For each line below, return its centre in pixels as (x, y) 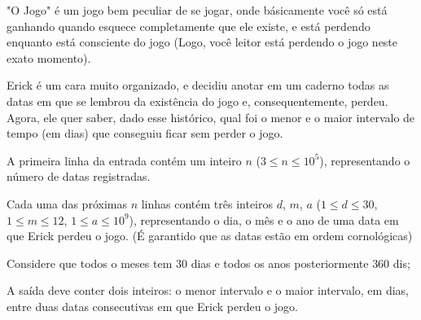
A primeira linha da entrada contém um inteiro (124, 160)
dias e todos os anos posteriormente (280, 263)
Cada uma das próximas (67, 203)
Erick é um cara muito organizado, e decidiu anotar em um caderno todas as (198, 85)
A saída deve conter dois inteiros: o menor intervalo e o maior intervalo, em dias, (208, 290)
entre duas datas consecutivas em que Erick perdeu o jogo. (152, 306)
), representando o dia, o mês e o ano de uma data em (264, 219)
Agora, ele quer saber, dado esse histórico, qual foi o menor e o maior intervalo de (211, 117)
